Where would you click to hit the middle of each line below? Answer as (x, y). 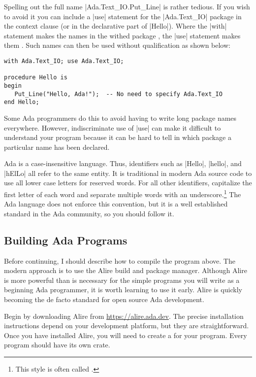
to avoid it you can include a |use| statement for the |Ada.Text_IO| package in (123, 16)
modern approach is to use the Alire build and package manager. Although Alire (126, 270)
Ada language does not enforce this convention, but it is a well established (116, 204)
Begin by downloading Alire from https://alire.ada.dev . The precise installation (124, 316)
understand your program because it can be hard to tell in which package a (118, 137)
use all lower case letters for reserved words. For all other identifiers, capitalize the (128, 183)
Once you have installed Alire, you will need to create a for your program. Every (126, 335)
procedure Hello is (36, 78)
